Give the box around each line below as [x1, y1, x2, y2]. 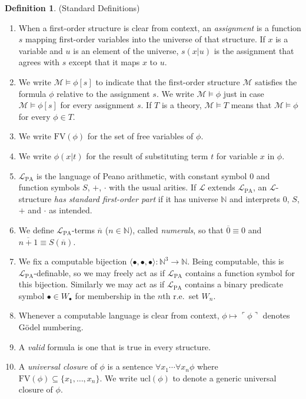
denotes [262, 309, 290, 321]
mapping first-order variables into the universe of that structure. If [25, 33, 265, 45]
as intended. [49, 204, 92, 216]
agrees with [18, 56, 60, 68]
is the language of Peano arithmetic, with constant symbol [36, 169, 247, 182]
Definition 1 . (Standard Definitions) [5, 2, 140, 14]
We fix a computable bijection [18, 255, 127, 267]
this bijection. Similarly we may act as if [18, 278, 165, 290]
